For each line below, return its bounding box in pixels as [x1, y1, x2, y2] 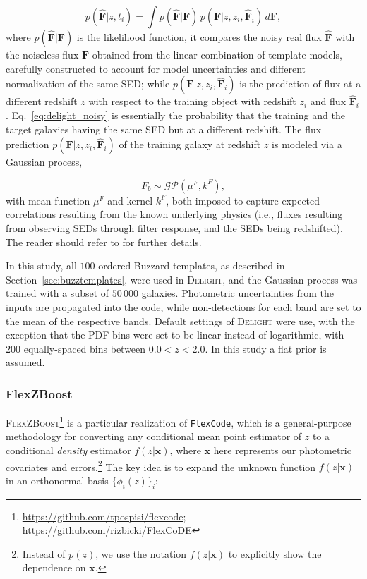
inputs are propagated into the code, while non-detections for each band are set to [6, 299, 361, 314]
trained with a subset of [6, 286, 109, 300]
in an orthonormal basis [6, 473, 109, 487]
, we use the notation [95, 546, 187, 561]
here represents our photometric [213, 443, 351, 458]
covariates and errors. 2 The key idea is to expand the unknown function [6, 457, 316, 474]
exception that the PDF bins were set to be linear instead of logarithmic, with [6, 327, 344, 342]
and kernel [107, 193, 153, 207]
